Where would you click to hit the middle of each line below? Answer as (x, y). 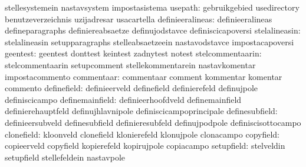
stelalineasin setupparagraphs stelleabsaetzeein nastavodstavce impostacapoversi (149, 41)
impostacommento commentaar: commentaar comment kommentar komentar (144, 76)
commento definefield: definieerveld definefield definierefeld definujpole (131, 88)
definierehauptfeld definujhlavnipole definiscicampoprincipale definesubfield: (141, 111)
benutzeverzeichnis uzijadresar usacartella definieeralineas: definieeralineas (139, 19)
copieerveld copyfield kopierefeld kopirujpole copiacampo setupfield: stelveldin (145, 146)
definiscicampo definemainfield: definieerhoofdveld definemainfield (123, 99)
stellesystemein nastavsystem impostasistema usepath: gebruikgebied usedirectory (152, 7)
